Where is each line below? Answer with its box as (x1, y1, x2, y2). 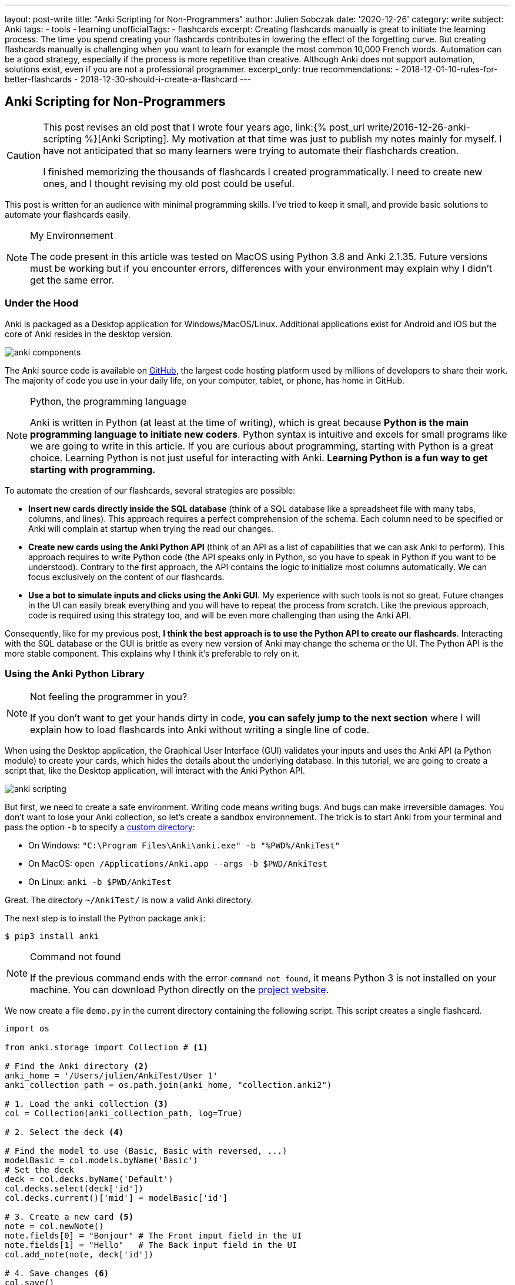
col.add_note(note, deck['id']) (5, 1250, 153, 1260)
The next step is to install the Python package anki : (5, 913, 206, 924)
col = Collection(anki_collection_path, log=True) (5, 1108, 243, 1118)
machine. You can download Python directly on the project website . (30, 984, 329, 996)
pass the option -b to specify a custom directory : (5, 822, 195, 833)
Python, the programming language (30, 395, 187, 407)
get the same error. (30, 274, 115, 286)
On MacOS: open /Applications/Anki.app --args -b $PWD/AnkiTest (28, 858, 327, 869)
